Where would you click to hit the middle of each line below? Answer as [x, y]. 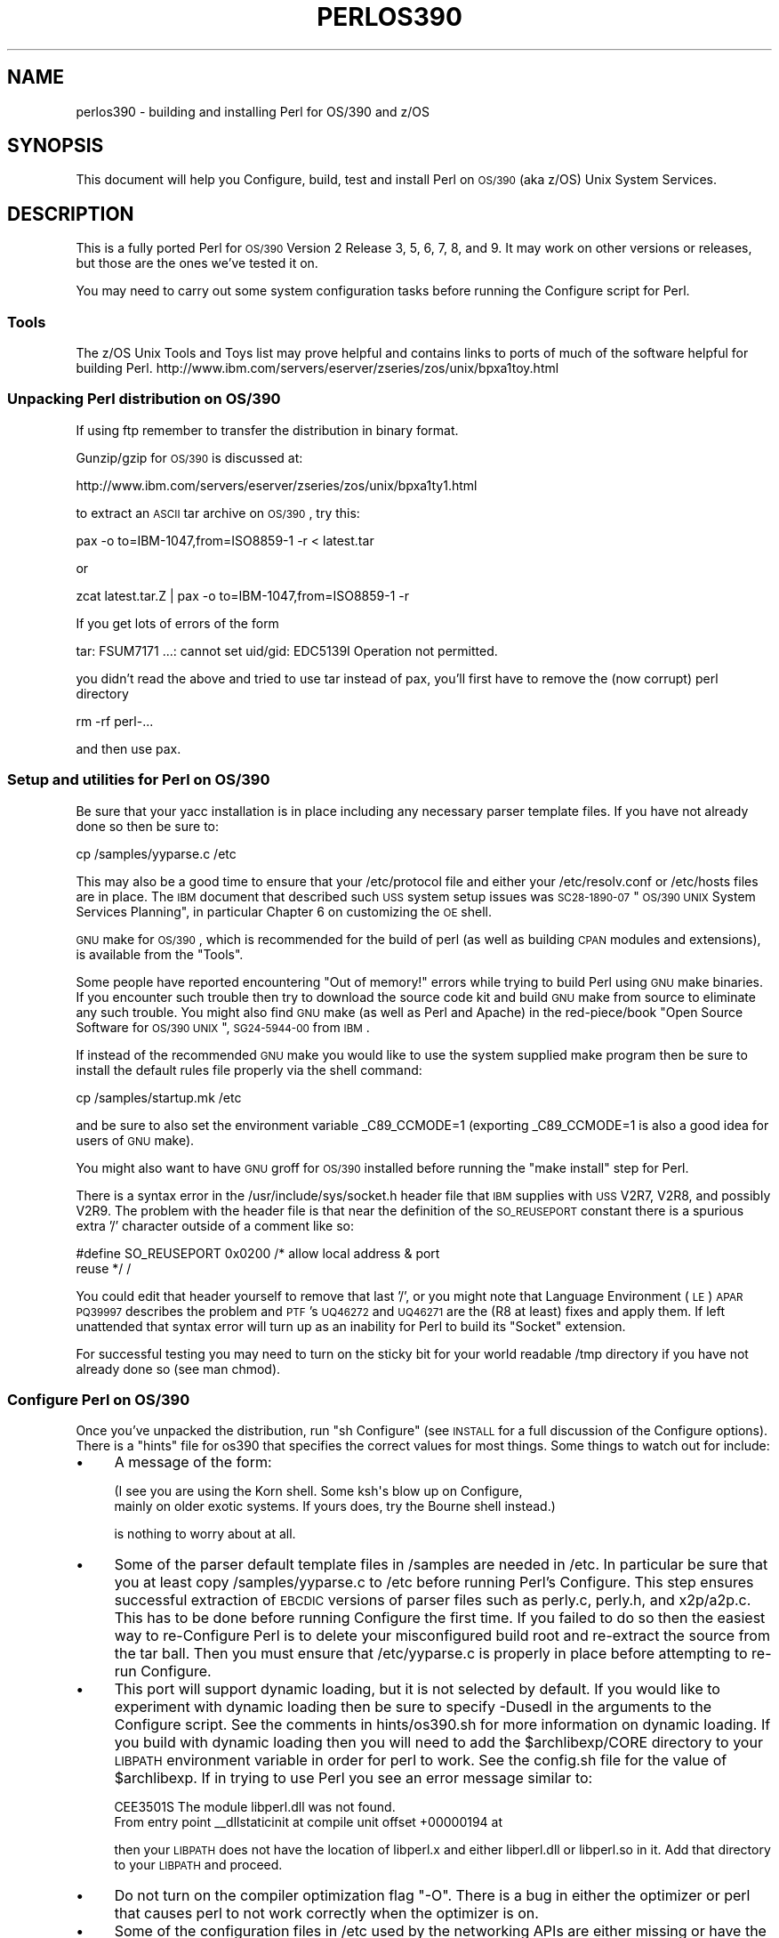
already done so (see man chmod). [178, 1369]
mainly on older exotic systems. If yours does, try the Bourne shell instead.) [335, 1506]
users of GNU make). [135, 1140]
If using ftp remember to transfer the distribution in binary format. [267, 430]
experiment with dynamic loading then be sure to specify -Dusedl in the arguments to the [413, 1707]
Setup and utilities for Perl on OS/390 [139, 780]
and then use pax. [128, 748]
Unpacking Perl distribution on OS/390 [144, 399]
